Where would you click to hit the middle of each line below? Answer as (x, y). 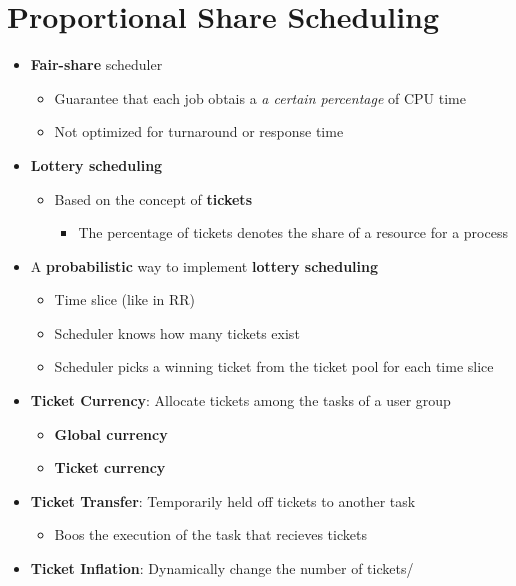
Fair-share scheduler (96, 64)
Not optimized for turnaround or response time (199, 131)
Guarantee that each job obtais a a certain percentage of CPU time (260, 97)
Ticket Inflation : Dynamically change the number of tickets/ (222, 568)
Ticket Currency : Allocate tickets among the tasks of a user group (240, 400)
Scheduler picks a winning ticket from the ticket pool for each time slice (274, 366)
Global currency (111, 433)
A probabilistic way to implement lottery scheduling (204, 265)
